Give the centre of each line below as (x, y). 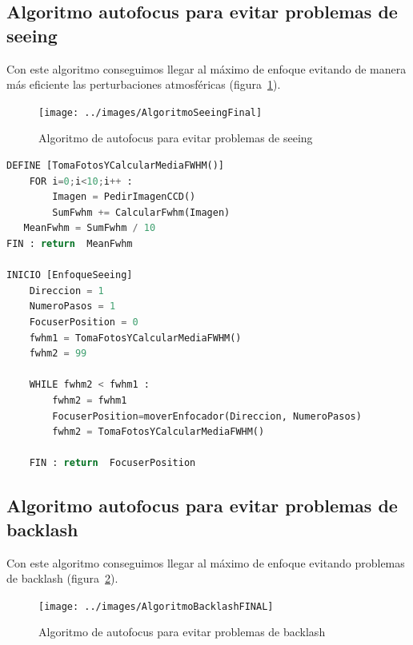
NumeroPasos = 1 (72, 307)
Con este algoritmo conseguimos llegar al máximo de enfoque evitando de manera (206, 68)
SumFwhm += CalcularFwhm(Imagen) (141, 212)
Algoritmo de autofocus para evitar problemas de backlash (182, 632)
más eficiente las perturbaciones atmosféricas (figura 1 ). (144, 84)
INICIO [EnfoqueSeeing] (70, 275)
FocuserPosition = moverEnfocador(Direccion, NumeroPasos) (207, 416)
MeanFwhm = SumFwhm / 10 (90, 228)
